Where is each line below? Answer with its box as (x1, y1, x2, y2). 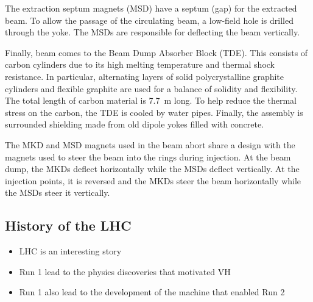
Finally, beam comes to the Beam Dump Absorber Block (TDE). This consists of (5, 46, 308, 59)
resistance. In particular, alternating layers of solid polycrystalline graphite (5, 70, 284, 82)
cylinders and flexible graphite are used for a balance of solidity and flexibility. (5, 82, 298, 95)
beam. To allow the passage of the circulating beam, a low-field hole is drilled (5, 13, 294, 26)
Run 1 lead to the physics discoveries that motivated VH (19, 265, 231, 278)
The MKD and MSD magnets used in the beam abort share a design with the (5, 138, 295, 151)
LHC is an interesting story (19, 245, 122, 257)
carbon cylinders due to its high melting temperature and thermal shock (5, 58, 275, 71)
